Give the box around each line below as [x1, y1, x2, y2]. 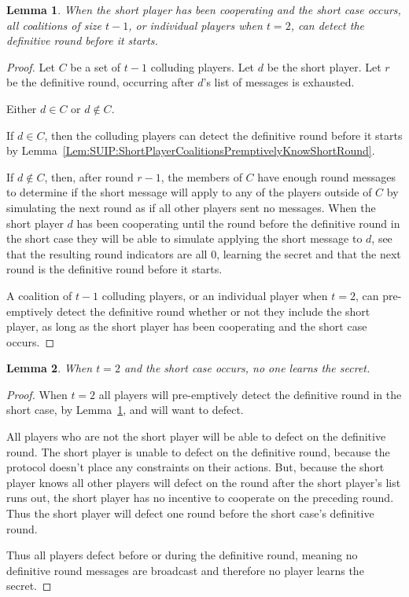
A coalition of [6, 287, 72, 303]
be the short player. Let [267, 58, 381, 75]
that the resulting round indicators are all [6, 245, 208, 262]
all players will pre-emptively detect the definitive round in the [98, 386, 402, 402]
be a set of [70, 58, 121, 75]
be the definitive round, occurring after [6, 74, 194, 90]
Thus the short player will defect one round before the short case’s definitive [6, 505, 374, 522]
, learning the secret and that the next [216, 245, 401, 262]
